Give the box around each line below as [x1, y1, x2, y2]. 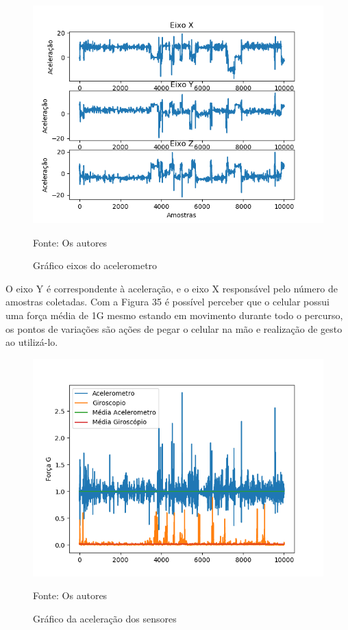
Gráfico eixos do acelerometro [33, 258, 158, 273]
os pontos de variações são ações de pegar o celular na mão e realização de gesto [5, 321, 343, 336]
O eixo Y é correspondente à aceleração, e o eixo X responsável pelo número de [5, 281, 338, 295]
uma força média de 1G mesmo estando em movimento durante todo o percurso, [5, 307, 343, 322]
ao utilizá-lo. [5, 335, 58, 349]
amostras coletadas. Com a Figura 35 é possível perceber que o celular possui [5, 294, 330, 309]
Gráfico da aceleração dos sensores [33, 611, 177, 625]
